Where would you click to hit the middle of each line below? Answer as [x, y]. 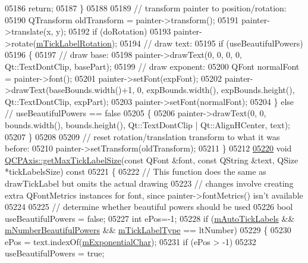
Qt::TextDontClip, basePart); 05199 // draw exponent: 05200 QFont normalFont [152, 66]
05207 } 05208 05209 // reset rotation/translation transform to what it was [142, 136]
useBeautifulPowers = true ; [55, 253]
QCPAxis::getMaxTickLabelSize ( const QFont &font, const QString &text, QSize [152, 160]
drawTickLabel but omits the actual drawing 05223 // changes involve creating [149, 183]
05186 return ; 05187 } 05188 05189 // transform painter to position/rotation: [146, 8]
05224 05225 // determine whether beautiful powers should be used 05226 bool [149, 207]
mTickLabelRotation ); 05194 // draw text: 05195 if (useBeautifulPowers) [169, 43]
